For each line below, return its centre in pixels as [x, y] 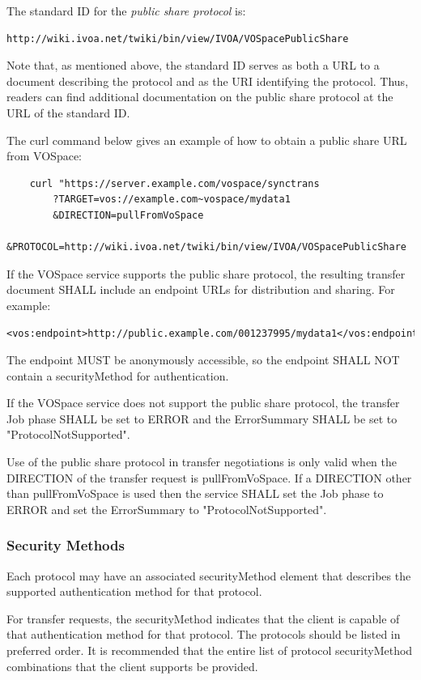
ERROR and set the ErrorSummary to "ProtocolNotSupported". [167, 509]
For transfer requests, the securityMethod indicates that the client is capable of [203, 618]
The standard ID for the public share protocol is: [126, 11]
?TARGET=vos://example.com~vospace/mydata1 [172, 200]
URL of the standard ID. [68, 112]
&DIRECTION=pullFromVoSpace [128, 215]
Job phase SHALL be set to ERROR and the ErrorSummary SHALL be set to [202, 418]
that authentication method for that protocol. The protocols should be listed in [204, 634]
